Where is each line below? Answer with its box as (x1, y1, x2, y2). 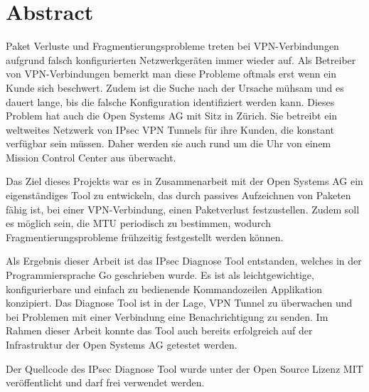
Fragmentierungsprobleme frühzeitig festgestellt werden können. (6, 229, 284, 244)
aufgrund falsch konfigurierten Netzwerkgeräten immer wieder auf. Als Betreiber (6, 52, 356, 67)
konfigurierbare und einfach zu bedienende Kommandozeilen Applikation (6, 281, 323, 296)
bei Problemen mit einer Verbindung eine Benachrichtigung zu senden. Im (6, 309, 328, 324)
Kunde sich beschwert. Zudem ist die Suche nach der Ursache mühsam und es (6, 80, 344, 95)
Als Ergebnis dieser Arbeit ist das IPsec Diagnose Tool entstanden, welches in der (6, 253, 362, 268)
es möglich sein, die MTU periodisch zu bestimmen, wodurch (6, 216, 271, 231)
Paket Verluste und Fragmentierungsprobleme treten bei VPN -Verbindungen (6, 38, 339, 53)
